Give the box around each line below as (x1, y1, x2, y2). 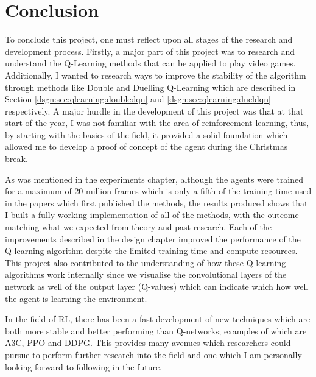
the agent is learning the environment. (5, 292, 147, 305)
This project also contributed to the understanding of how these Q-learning (5, 256, 286, 269)
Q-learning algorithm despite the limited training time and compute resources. (5, 244, 298, 257)
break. (5, 152, 28, 165)
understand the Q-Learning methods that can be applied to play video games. (5, 57, 296, 69)
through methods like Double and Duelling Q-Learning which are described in (5, 80, 296, 93)
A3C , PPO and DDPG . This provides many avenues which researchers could (5, 336, 291, 349)
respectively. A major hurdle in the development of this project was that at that (5, 104, 304, 117)
